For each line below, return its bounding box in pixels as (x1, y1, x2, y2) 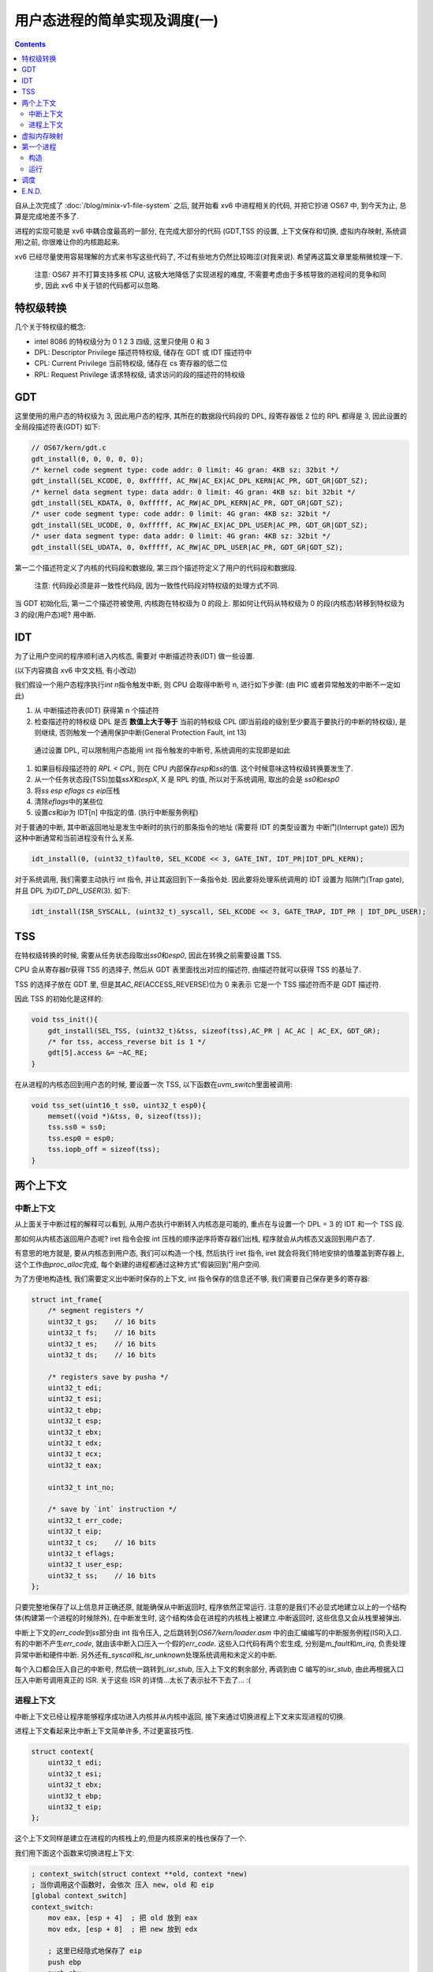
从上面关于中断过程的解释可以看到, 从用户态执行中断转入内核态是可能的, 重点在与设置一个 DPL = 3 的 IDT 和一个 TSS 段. (14, 1219, 405, 1229)
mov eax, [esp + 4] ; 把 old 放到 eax (47, 1914, 198, 1922)
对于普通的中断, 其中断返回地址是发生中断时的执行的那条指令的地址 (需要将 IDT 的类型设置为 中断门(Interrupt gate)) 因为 (14, 822, 405, 831)
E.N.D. (21, 186, 43, 196)
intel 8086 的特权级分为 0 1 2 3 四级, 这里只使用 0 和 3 (34, 336, 211, 346)
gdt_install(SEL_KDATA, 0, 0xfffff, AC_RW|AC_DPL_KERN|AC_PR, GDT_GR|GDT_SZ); (31, 499, 343, 508)
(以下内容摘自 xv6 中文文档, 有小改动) (14, 666, 137, 675)
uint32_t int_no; (47, 1483, 115, 1492)
